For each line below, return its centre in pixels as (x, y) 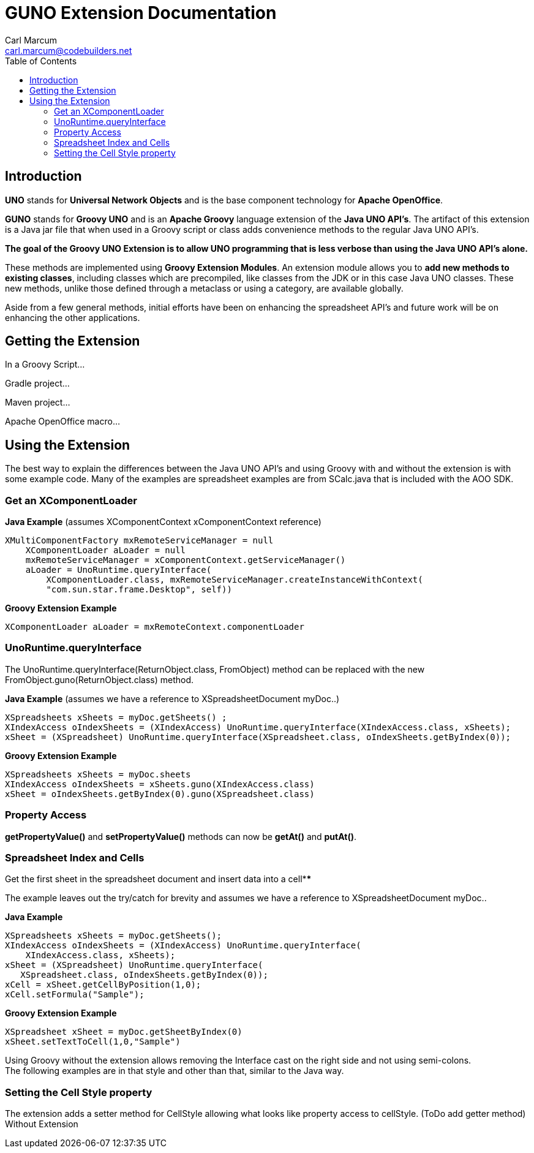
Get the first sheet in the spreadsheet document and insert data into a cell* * (158, 879)
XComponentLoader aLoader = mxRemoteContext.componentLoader (155, 627)
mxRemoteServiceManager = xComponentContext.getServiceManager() (186, 560)
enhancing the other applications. (73, 317)
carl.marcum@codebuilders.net (69, 50)
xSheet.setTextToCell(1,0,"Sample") (93, 1042)
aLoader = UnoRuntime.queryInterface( (118, 570)
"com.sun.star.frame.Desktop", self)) (139, 590)
